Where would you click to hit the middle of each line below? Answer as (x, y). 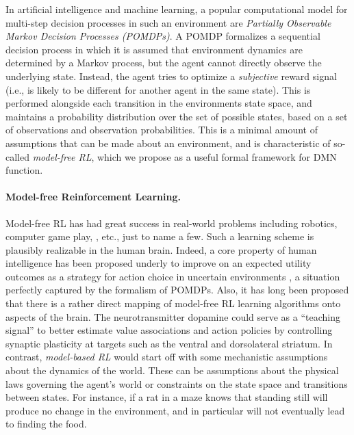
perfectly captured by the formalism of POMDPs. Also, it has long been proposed (177, 290)
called (17, 156)
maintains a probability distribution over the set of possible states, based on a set (177, 116)
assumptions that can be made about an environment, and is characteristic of (168, 143)
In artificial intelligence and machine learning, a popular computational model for (177, 9)
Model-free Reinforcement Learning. (93, 197)
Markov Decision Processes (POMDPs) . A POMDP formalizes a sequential (163, 36)
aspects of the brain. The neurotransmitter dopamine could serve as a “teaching (173, 316)
